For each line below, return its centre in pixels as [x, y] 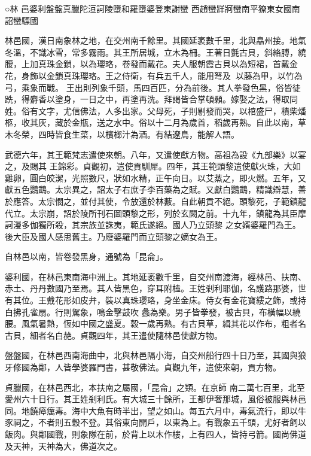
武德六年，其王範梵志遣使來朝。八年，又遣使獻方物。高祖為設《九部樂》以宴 [155, 154]
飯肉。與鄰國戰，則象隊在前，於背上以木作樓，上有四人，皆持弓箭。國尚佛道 [155, 434]
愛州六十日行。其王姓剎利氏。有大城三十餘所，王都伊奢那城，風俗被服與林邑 [155, 399]
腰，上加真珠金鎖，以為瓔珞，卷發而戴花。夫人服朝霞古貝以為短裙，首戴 [147, 64]
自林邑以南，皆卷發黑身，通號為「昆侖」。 [86, 256]
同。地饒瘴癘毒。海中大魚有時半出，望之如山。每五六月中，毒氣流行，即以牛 [155, 410]
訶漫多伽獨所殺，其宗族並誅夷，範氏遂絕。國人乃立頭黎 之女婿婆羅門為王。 [153, 225]
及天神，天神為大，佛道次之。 [63, 446]
